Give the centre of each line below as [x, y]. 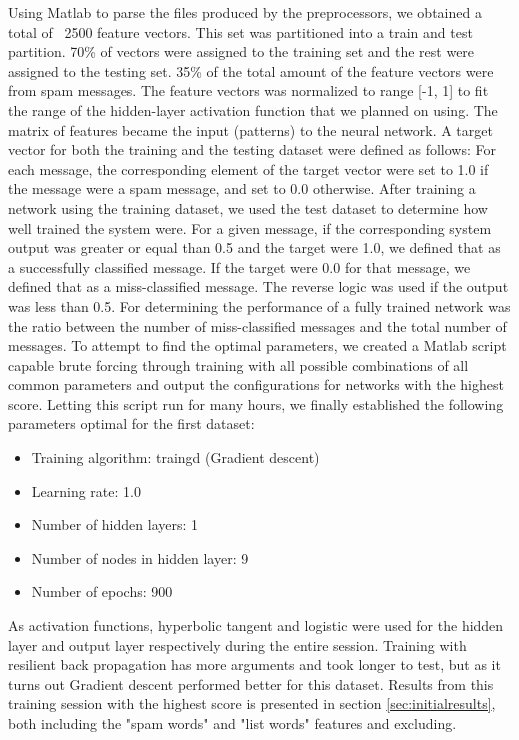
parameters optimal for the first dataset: [131, 423]
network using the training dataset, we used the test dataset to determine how [248, 207]
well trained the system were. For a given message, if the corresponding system [250, 227]
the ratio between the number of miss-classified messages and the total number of [257, 325]
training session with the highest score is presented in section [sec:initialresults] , [252, 703]
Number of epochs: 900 [102, 591]
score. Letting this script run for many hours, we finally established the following [256, 403]
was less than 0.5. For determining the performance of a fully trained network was [259, 305]
